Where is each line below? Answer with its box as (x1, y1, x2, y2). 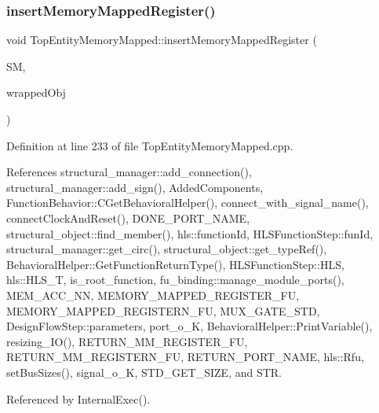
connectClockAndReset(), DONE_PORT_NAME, (6, 209, 250, 226)
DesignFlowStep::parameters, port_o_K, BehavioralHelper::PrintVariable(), (6, 318, 373, 334)
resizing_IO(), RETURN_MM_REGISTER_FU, (6, 333, 248, 349)
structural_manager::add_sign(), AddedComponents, (6, 179, 264, 195)
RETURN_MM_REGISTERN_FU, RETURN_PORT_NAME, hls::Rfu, (6, 348, 364, 365)
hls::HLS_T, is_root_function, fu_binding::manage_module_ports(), (6, 271, 344, 288)
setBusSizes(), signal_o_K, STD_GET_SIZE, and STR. (6, 363, 282, 380)
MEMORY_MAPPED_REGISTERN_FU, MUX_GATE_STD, (6, 302, 320, 319)
